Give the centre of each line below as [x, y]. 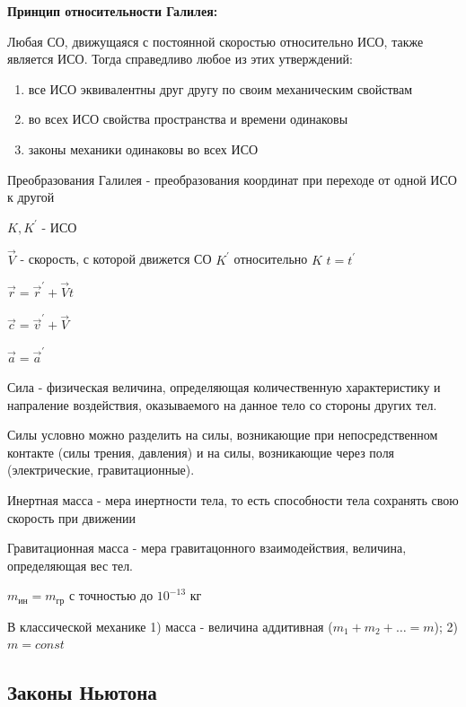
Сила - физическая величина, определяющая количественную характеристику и [224, 387]
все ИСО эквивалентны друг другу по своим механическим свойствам [220, 88]
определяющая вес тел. [70, 565]
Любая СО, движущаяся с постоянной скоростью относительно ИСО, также [215, 41]
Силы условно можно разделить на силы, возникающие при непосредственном [223, 435]
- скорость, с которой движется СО [116, 259]
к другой [31, 197]
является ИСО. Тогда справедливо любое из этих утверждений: [180, 59]
